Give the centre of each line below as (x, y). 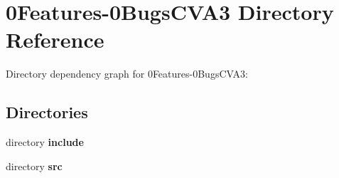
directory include (45, 142)
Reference (55, 40)
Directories (47, 112)
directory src (34, 166)
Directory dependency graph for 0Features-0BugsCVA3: (127, 74)
